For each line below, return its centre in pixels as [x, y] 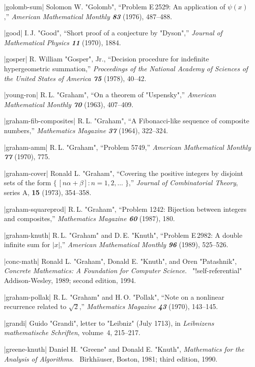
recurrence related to [35, 306]
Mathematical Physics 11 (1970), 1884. [63, 42]
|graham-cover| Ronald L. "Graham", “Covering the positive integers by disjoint [124, 173]
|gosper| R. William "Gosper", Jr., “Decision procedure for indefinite [107, 59]
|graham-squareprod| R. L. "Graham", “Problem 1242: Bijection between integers [125, 209]
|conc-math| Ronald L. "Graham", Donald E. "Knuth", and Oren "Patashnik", [120, 261]
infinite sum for [27, 244]
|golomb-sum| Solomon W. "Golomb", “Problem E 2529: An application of [115, 6]
